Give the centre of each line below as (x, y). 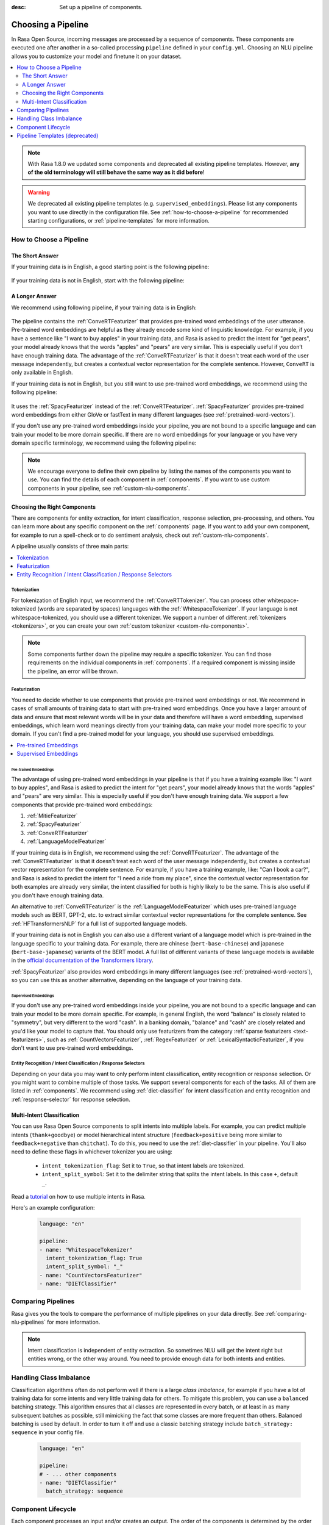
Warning (39, 192)
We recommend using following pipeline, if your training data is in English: (104, 307)
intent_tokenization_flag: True (94, 1258)
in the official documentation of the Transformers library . (82, 960)
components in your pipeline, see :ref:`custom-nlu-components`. (109, 488)
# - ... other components (78, 1474)
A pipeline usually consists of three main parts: (70, 547)
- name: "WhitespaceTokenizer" (86, 1250)
